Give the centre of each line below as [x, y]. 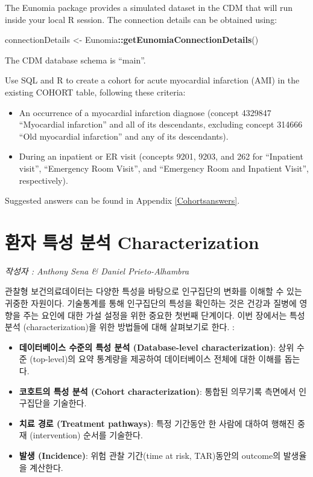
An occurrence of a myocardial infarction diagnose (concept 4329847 [145, 112]
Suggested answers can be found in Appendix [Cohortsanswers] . [122, 200]
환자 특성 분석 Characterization [132, 242]
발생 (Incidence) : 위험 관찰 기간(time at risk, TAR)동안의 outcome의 [150, 455]
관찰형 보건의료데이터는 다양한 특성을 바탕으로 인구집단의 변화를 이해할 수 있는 [153, 291]
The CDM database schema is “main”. [75, 60]
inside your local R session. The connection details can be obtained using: [141, 19]
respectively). [43, 180]
